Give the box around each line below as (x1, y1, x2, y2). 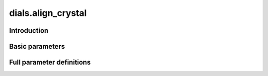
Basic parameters (9, 42, 65, 51)
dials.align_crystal (9, 7, 87, 18)
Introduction (9, 26, 49, 35)
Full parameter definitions (9, 58, 91, 67)
